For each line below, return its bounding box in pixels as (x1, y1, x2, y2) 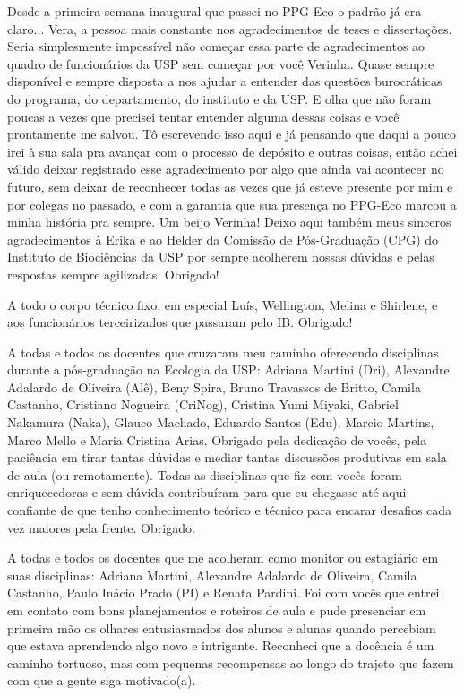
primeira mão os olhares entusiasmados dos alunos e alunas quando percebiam (7, 618, 436, 637)
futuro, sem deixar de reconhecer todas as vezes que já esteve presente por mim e (7, 176, 453, 195)
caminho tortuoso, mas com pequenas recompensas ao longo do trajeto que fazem (7, 653, 454, 672)
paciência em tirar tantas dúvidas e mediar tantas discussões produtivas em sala (7, 448, 447, 467)
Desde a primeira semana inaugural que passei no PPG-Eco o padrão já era (7, 2, 422, 20)
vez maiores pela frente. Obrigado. (7, 518, 195, 537)
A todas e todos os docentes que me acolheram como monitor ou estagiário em (7, 548, 439, 567)
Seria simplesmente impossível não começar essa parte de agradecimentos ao (7, 37, 425, 56)
